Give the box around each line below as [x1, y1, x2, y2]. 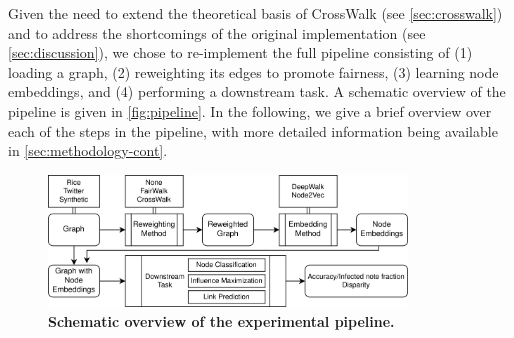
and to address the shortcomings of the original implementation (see [8, 22, 426, 43]
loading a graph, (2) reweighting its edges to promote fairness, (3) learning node [8, 61, 499, 82]
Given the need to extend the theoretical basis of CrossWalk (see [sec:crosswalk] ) [8, 3, 503, 23]
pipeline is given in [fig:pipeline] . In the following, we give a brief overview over [8, 100, 492, 121]
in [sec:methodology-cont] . [8, 140, 168, 161]
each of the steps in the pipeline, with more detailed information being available [8, 120, 498, 141]
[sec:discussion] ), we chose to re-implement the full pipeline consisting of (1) [8, 42, 473, 63]
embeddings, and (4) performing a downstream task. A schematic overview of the [8, 81, 506, 102]
